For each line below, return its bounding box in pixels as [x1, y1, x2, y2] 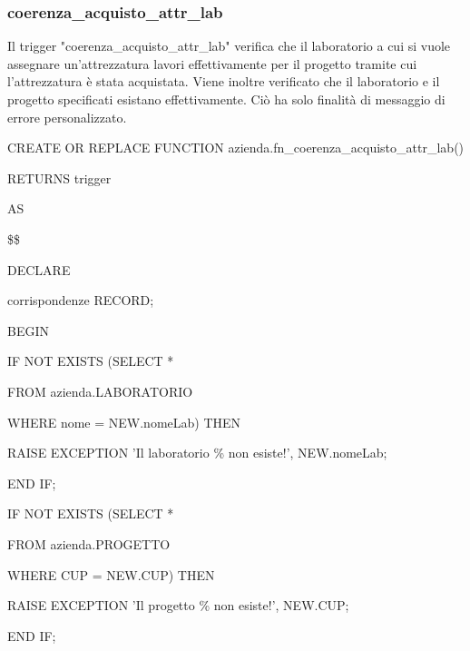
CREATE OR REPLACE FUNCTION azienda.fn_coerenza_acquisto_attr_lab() [7, 138, 465, 157]
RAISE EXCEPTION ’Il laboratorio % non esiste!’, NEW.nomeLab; [7, 443, 387, 462]
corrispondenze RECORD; [7, 291, 154, 310]
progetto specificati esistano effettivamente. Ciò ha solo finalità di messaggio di [7, 90, 446, 108]
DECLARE [7, 260, 71, 279]
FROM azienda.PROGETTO [7, 534, 171, 553]
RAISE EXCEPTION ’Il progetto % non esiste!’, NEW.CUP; [7, 596, 349, 615]
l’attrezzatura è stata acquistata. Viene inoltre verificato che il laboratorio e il [7, 72, 440, 91]
